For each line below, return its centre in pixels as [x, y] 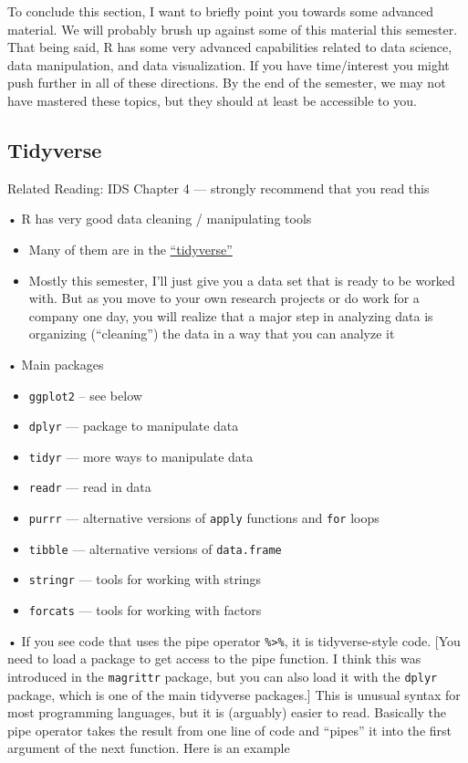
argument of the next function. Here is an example [149, 748]
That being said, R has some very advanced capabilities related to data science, [230, 47]
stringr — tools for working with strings [145, 579]
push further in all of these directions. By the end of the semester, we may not [227, 83]
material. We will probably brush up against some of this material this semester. [233, 29]
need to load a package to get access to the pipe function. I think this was [214, 658]
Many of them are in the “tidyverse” [130, 249]
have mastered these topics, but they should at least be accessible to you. [212, 100]
